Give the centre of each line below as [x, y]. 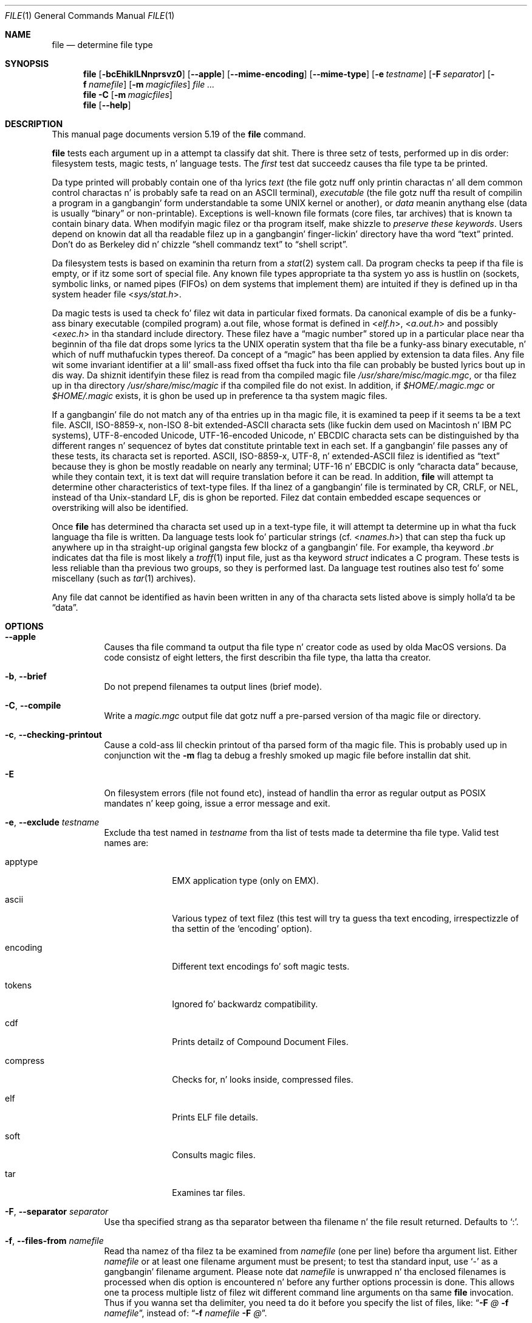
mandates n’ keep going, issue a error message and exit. [217, 803]
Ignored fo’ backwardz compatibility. [245, 1004]
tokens [19, 985]
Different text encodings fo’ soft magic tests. [261, 966]
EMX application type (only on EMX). [245, 880]
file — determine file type [102, 45]
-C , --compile [33, 705]
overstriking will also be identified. [120, 508]
